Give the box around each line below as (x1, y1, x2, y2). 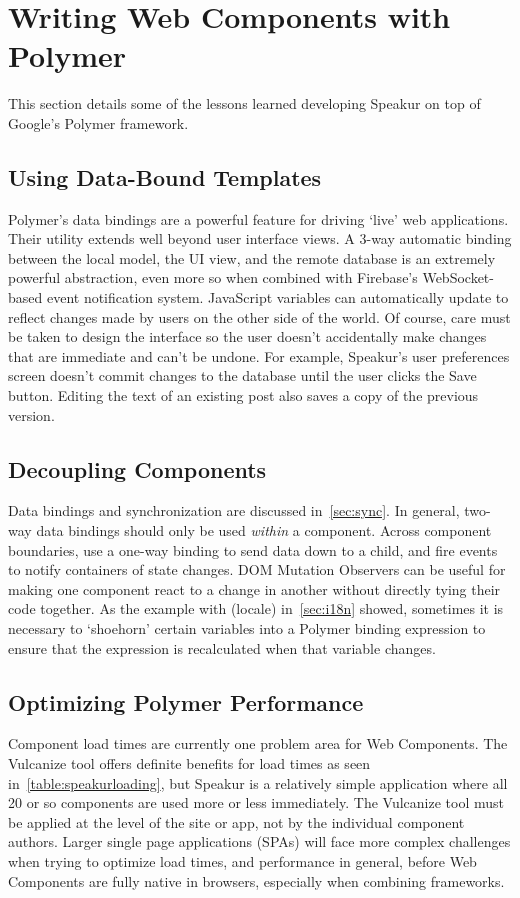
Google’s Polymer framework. (8, 112, 189, 133)
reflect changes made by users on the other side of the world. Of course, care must (8, 306, 511, 327)
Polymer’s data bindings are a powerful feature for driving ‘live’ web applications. (8, 208, 509, 229)
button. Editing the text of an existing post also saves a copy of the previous (8, 385, 479, 406)
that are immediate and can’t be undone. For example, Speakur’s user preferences (8, 345, 510, 366)
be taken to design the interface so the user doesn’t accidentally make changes (8, 326, 487, 347)
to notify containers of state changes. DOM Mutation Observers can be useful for (8, 559, 506, 580)
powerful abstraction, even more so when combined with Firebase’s (8, 267, 418, 288)
